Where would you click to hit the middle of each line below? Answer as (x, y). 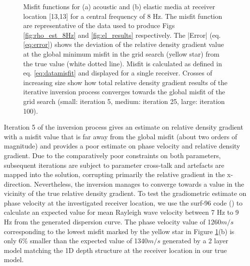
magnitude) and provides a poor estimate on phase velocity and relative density (122, 146)
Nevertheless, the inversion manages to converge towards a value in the (139, 184)
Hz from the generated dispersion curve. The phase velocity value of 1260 (113, 222)
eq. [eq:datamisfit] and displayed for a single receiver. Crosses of (118, 73)
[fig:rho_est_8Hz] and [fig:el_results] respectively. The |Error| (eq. (122, 35)
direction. (18, 184)
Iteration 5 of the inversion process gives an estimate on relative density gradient (124, 127)
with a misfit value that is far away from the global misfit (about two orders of (121, 136)
